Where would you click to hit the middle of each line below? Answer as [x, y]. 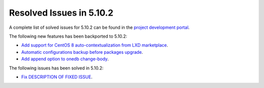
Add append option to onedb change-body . [65, 59]
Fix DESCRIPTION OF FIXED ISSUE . [57, 77]
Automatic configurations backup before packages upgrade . [82, 52]
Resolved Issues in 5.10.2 [61, 13]
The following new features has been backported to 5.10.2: [68, 36]
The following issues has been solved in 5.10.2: [56, 68]
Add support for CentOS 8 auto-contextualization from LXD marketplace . [95, 45]
